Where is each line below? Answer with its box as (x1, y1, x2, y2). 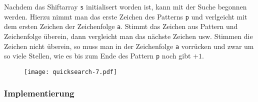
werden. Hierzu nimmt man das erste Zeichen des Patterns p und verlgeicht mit (4, 11, 247, 21)
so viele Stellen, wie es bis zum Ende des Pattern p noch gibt (4, 50, 191, 61)
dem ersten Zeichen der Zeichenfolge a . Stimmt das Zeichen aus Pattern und (4, 21, 238, 31)
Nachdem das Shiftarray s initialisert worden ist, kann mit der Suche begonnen (4, 1, 247, 11)
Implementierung (4, 87, 74, 99)
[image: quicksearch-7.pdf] (24, 68, 117, 75)
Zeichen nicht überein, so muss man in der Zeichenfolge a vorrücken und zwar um (4, 40, 254, 51)
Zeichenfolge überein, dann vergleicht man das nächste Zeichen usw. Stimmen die (4, 30, 253, 41)
